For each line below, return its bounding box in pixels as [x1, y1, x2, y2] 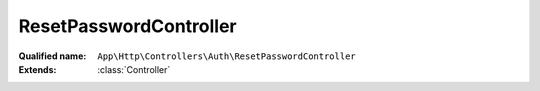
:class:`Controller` [97, 63, 171, 75]
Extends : [18, 63, 57, 75]
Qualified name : [18, 50, 87, 62]
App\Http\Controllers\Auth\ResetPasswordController [97, 50, 357, 62]
